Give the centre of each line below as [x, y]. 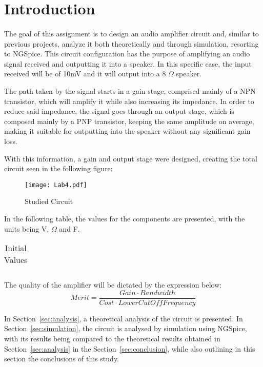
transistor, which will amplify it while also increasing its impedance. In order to [129, 101]
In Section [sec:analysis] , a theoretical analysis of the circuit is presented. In [124, 318]
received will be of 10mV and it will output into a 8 [85, 74]
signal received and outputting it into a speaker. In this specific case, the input [128, 63]
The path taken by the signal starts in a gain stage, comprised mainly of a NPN [130, 90]
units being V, [27, 228]
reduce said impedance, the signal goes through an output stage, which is [119, 111]
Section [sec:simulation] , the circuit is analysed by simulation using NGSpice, [126, 328]
